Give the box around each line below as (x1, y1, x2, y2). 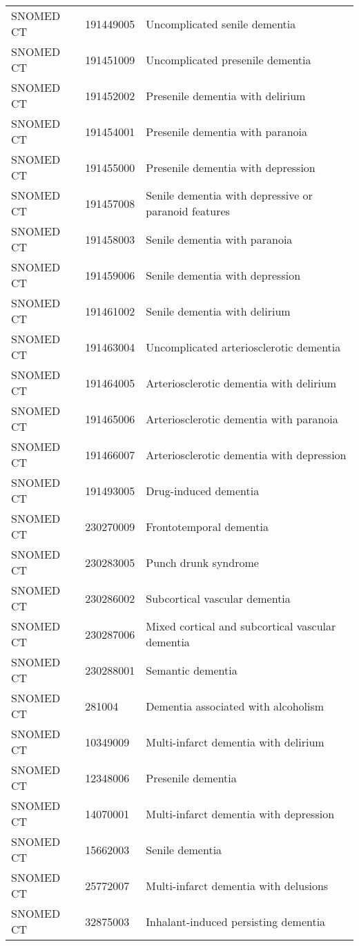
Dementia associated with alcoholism (146, 697, 324, 714)
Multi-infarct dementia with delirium (146, 733, 324, 750)
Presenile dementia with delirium (146, 87, 306, 104)
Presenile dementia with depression (146, 159, 316, 175)
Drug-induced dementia (146, 482, 260, 499)
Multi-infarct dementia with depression (146, 805, 335, 822)
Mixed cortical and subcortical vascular (146, 618, 336, 634)
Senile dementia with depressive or (146, 187, 313, 203)
